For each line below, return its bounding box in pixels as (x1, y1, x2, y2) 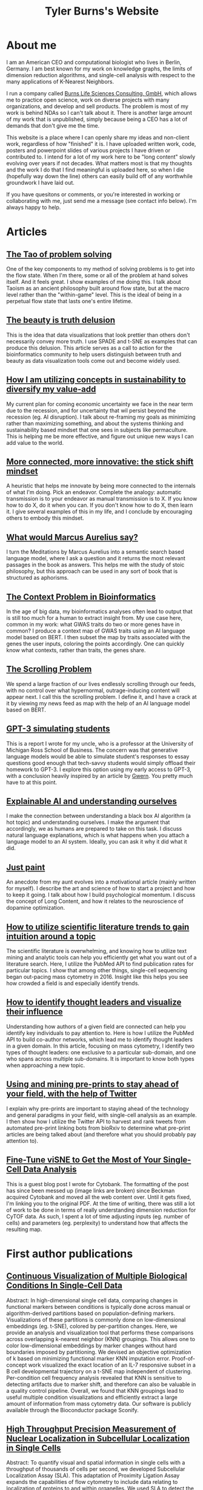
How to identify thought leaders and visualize (6, 997, 182, 1008)
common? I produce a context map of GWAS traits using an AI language (6, 627, 185, 634)
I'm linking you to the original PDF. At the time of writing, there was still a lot (6, 1200, 195, 1207)
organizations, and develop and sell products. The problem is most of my (6, 102, 189, 110)
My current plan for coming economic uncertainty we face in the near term (6, 400, 193, 408)
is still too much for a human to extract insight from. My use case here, (6, 614, 183, 621)
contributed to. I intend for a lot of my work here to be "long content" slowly (6, 153, 196, 160)
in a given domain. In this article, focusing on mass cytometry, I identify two (6, 1042, 195, 1049)
